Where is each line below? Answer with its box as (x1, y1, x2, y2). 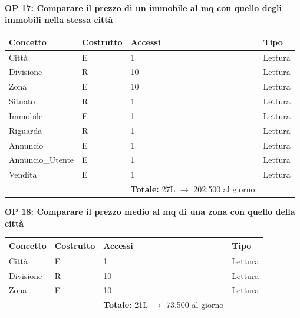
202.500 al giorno (193, 183, 255, 195)
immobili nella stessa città (5, 13, 113, 25)
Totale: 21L (103, 299, 148, 311)
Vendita (9, 168, 37, 181)
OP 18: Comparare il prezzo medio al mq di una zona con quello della (5, 205, 295, 218)
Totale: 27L (130, 183, 176, 195)
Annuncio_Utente (9, 153, 74, 166)
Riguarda (9, 124, 42, 136)
